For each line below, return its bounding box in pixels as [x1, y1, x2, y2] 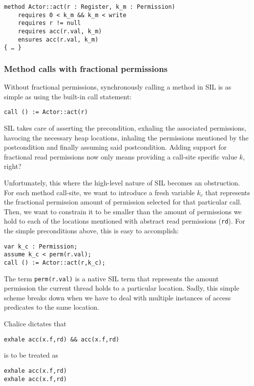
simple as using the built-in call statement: [4, 91, 132, 101]
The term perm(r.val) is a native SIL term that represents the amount [4, 273, 219, 283]
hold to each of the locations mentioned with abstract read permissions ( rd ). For [4, 216, 245, 226]
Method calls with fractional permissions [4, 62, 168, 74]
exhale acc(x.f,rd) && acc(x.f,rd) [4, 336, 120, 343]
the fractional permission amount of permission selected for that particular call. [4, 197, 242, 207]
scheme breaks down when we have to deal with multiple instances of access [4, 292, 231, 302]
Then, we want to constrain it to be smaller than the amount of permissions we [4, 206, 242, 216]
